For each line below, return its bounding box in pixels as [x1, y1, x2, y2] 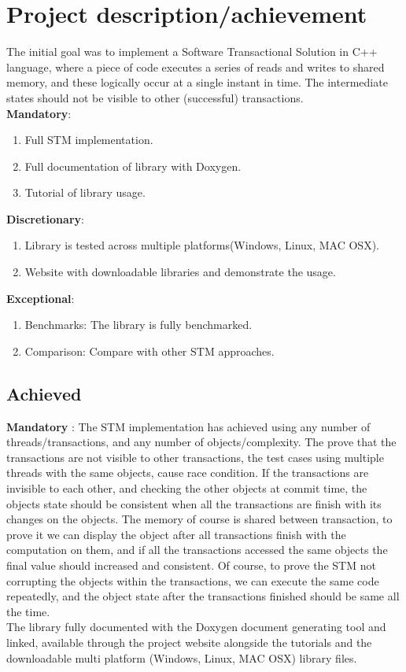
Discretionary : [6, 210, 84, 227]
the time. [6, 603, 50, 619]
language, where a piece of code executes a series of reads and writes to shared [6, 58, 385, 75]
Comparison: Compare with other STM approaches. [24, 342, 275, 359]
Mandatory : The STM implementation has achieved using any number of [6, 418, 371, 434]
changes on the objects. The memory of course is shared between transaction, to [6, 511, 393, 527]
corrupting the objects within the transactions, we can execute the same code [6, 572, 379, 589]
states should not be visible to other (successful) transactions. [6, 89, 304, 105]
